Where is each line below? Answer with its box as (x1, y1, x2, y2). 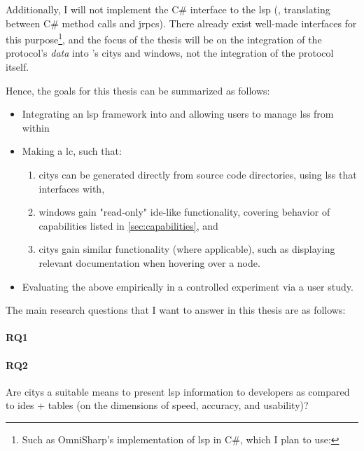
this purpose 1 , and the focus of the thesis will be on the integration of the (6, 30, 322, 46)
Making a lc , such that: (22, 144, 122, 158)
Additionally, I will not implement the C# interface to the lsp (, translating (6, 2, 330, 16)
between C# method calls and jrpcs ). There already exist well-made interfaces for (6, 15, 357, 30)
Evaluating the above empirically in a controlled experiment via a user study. (22, 279, 353, 293)
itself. (6, 60, 29, 74)
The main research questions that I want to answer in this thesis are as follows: (6, 303, 346, 317)
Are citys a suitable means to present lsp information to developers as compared (6, 384, 350, 398)
